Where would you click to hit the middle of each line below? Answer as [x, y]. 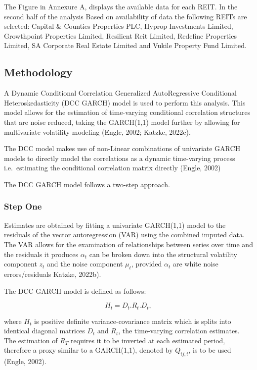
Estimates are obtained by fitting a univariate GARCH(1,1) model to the [115, 225]
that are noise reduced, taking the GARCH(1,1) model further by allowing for [122, 122]
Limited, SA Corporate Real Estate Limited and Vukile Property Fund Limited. [125, 45]
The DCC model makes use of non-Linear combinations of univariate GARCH [122, 148]
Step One [23, 206]
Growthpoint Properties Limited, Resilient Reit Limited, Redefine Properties [120, 35]
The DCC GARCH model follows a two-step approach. [87, 184]
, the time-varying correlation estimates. [179, 331]
